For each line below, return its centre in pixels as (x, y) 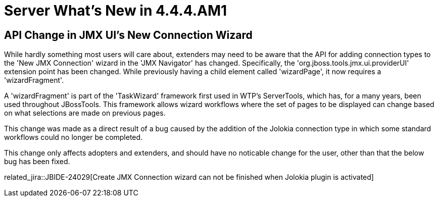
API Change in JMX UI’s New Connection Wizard (128, 35)
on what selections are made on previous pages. (85, 113)
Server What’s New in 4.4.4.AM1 (116, 11)
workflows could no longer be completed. (74, 137)
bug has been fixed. (37, 162)
